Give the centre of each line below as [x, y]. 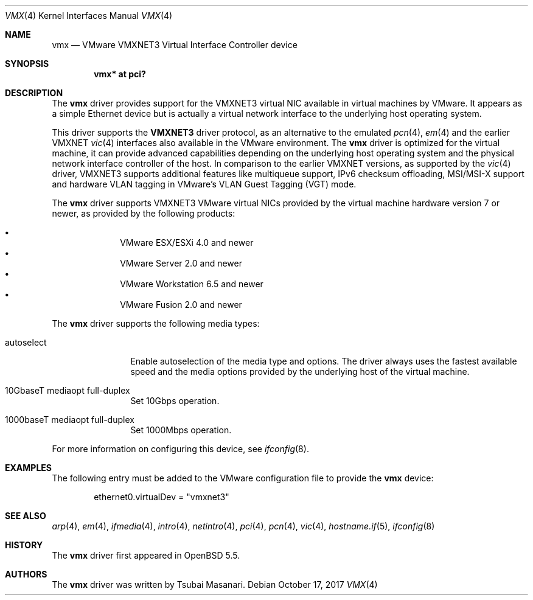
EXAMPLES [28, 468]
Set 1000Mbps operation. [181, 430]
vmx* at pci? [120, 74]
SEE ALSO [26, 516]
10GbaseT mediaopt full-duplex [68, 390]
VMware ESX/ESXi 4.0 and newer [187, 242]
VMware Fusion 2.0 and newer [181, 305]
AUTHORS [26, 574]
